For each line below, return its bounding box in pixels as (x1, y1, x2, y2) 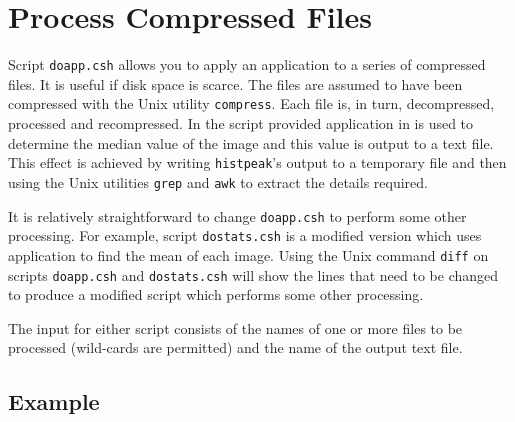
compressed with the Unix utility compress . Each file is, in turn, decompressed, (8, 93, 495, 114)
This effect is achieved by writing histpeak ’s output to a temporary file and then (8, 152, 507, 173)
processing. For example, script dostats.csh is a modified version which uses (8, 225, 482, 246)
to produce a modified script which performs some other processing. (8, 284, 424, 305)
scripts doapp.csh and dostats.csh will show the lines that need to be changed (8, 264, 499, 285)
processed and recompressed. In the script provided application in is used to (8, 113, 474, 134)
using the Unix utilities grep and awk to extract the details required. (8, 171, 428, 192)
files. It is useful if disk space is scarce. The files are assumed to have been (8, 73, 463, 94)
